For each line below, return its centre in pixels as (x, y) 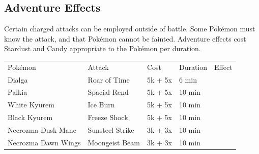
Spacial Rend (108, 92)
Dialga (18, 79)
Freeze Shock (108, 117)
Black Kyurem (30, 117)
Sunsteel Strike (111, 129)
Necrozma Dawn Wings (44, 142)
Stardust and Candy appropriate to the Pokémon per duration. (103, 48)
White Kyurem (31, 105)
